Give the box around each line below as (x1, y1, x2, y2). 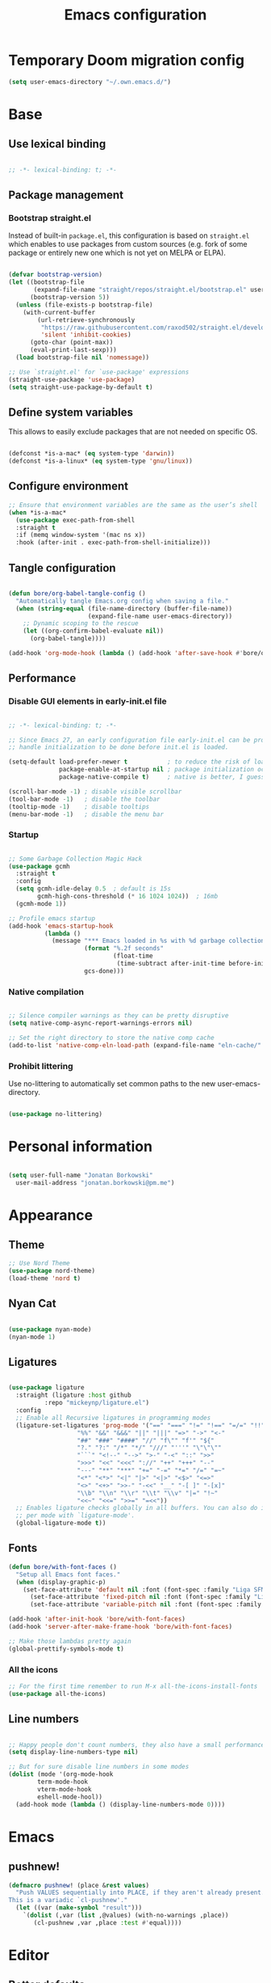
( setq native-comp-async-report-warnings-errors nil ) (8, 1019, 194, 1027)
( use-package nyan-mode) (8, 1325, 92, 1334)
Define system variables (8, 405, 134, 419)
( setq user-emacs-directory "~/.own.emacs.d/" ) (8, 78, 172, 86)
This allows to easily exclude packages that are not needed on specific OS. (8, 427, 258, 437)
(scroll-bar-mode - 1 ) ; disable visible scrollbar (8, 787, 182, 796)
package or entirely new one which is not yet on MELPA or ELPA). (8, 248, 226, 258)
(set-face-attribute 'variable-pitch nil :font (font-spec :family (29, 1600, 262, 1609)
